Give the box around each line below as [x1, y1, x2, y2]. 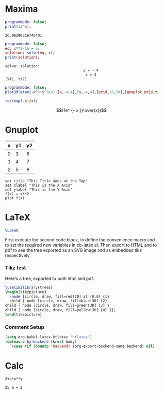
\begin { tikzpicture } [5, 289, 47, 295]
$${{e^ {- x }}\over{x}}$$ [56, 107, 107, 113]
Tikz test [5, 264, 26, 271]
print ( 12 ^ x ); [5, 24, 32, 29]
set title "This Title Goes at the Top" [5, 178, 88, 183]
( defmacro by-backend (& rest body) [5, 339, 77, 344]
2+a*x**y [5, 376, 23, 381]
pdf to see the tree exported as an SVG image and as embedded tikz [5, 247, 142, 253]
